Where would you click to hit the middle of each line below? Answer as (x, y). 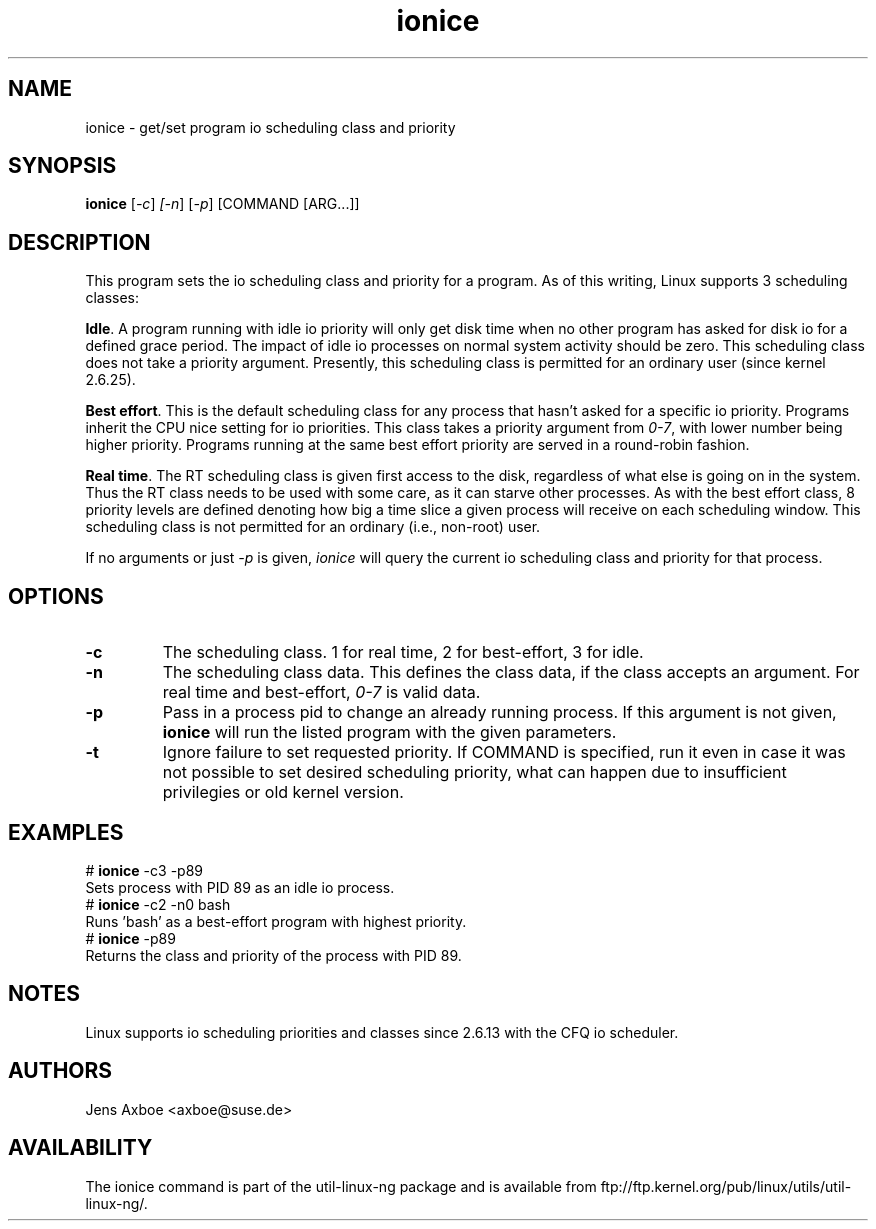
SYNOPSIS (62, 166)
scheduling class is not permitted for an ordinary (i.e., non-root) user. (313, 527)
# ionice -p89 (130, 938)
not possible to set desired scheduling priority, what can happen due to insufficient (474, 772)
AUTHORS (60, 1071)
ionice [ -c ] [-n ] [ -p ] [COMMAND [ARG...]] (222, 204)
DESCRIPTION (79, 242)
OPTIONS (56, 596)
